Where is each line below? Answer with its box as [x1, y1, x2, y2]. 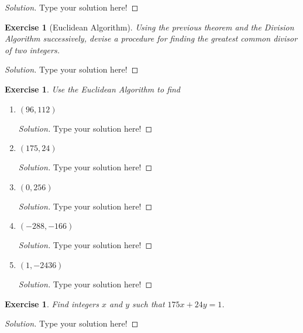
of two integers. [5, 43, 60, 56]
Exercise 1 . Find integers [5, 297, 99, 310]
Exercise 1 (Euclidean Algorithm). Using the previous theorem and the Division [5, 20, 294, 33]
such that [132, 297, 165, 310]
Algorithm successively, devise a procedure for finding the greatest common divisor [5, 32, 298, 44]
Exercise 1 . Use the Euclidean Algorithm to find [5, 83, 181, 95]
